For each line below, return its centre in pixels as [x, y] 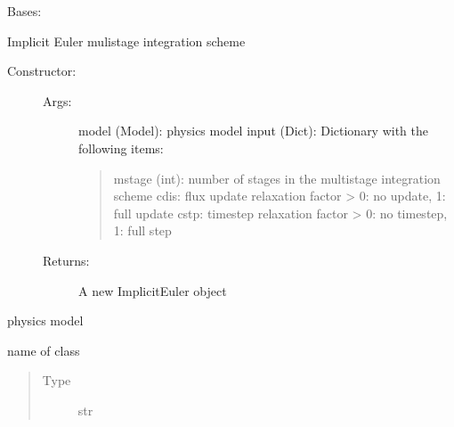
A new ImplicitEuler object [153, 290]
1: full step [142, 230]
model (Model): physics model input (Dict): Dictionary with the [254, 131]
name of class [44, 350]
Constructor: [42, 71]
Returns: [66, 260]
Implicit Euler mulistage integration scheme [126, 41]
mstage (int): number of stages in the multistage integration [277, 178]
